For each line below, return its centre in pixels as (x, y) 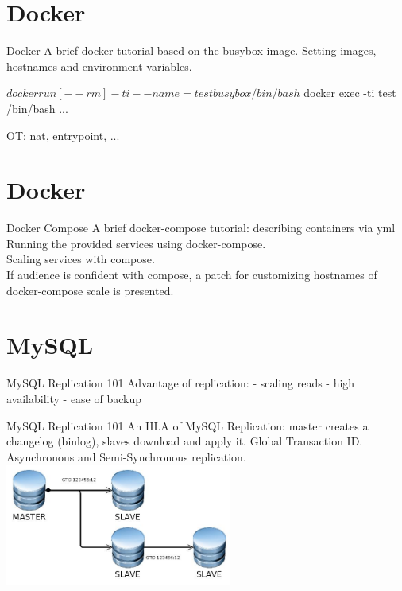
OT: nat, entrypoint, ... (63, 135)
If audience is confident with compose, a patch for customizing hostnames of (192, 274)
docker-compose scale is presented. (90, 290)
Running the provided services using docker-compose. (136, 243)
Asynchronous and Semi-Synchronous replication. (126, 456)
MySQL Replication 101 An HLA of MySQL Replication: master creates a (187, 425)
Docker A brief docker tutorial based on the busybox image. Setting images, (191, 51)
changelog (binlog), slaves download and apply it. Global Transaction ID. (185, 441)
